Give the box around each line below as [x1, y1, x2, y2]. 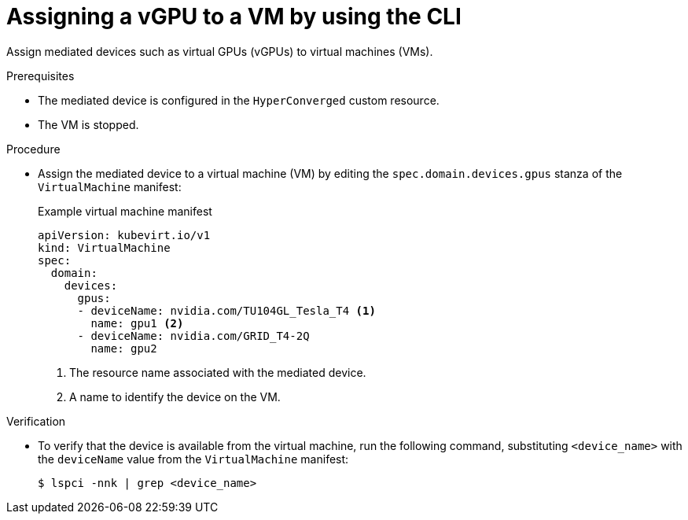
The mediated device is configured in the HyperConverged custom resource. [38, 93, 440, 107]
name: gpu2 [90, 341, 157, 355]
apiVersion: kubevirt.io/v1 [38, 228, 211, 242]
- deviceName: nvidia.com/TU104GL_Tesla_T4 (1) [77, 304, 376, 317]
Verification [6, 414, 66, 428]
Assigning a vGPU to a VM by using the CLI [6, 3, 462, 30]
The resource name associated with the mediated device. [69, 365, 366, 379]
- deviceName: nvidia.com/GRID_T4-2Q [77, 329, 310, 342]
